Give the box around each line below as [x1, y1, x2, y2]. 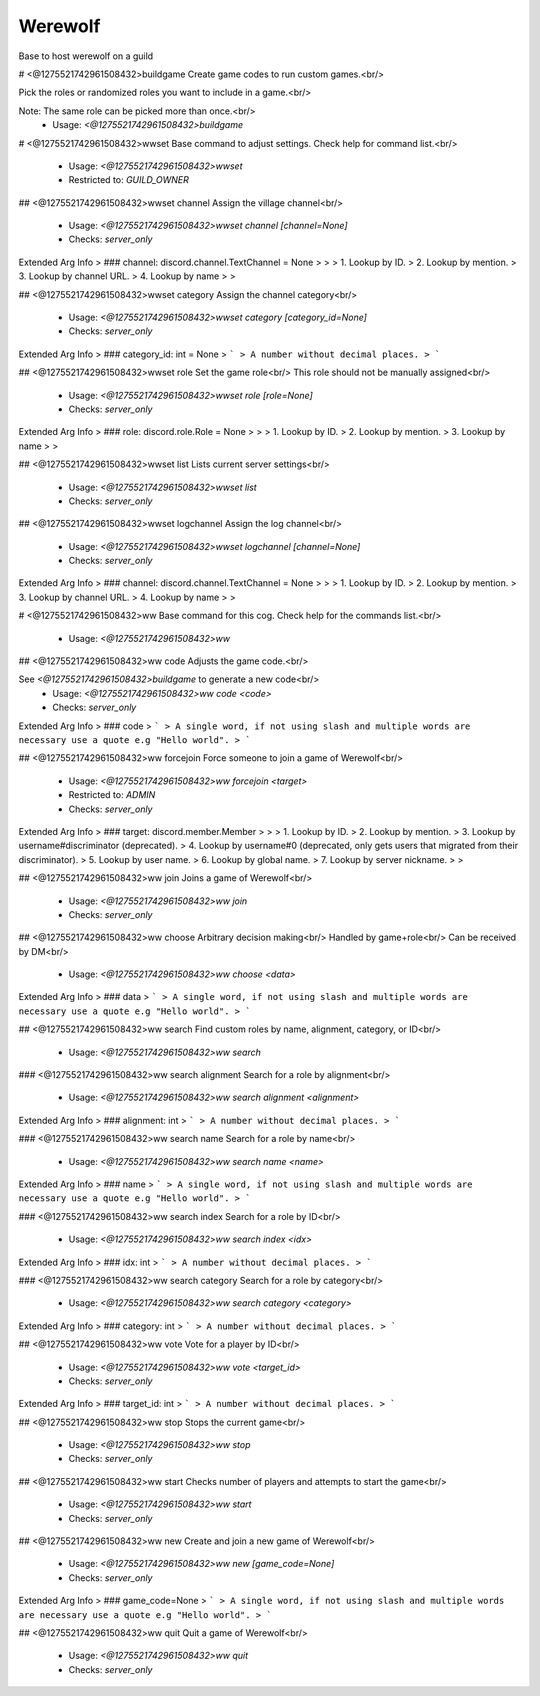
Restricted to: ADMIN [68, 789, 156, 801]
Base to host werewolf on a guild [18, 50, 154, 62]
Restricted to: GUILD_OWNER [68, 174, 190, 186]
